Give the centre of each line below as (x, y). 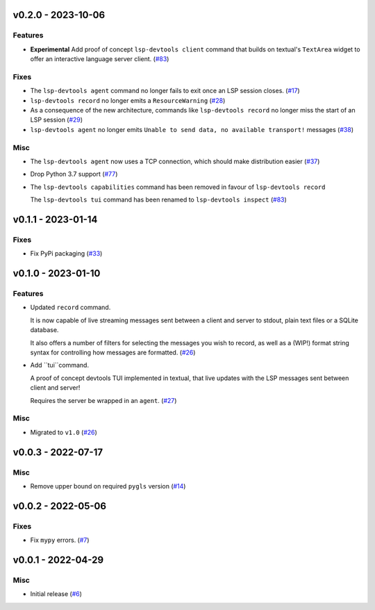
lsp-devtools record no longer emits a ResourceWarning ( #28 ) (128, 100)
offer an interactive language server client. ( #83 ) (100, 59)
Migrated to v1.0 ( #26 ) (64, 432)
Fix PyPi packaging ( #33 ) (66, 254)
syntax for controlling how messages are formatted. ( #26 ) (113, 353)
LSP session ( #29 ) (57, 120)
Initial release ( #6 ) (56, 594)
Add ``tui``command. (60, 365)
